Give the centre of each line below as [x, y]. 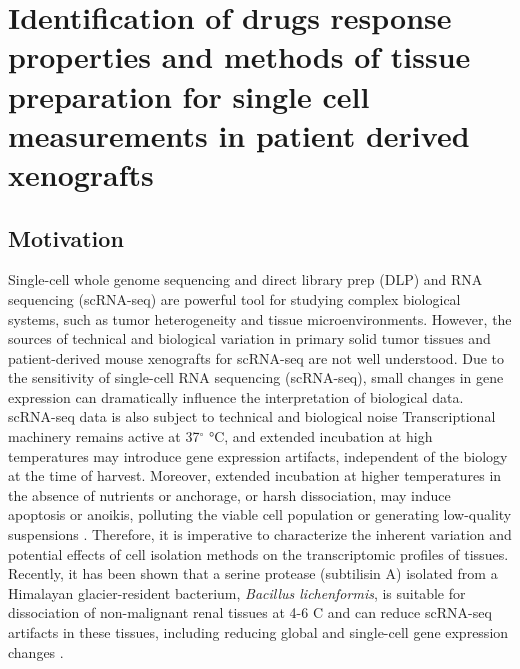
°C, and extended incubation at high [320, 436]
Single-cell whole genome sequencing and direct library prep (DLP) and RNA [245, 279]
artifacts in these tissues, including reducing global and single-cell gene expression [258, 632]
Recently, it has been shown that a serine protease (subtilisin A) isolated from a [253, 573]
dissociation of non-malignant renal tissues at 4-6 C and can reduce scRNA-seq [250, 612]
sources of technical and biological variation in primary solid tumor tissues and [249, 338]
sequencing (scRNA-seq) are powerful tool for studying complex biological [234, 298]
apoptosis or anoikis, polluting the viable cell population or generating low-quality [260, 514]
